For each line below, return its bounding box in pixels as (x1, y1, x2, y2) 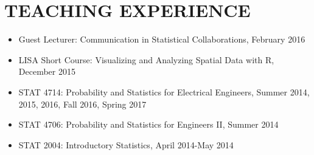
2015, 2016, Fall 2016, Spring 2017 (18, 97, 147, 110)
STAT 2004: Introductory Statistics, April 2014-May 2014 (18, 138, 234, 151)
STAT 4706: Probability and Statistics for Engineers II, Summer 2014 (18, 118, 279, 131)
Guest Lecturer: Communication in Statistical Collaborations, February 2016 (18, 33, 305, 46)
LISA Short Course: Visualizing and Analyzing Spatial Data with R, (18, 53, 274, 66)
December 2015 (18, 65, 75, 78)
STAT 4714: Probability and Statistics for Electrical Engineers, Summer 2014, (18, 85, 310, 98)
